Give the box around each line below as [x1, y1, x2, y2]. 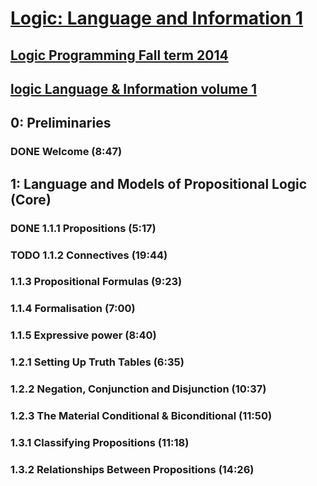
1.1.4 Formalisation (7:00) [10, 302, 136, 316]
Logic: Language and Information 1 [10, 7, 304, 30]
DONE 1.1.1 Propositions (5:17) [10, 221, 157, 235]
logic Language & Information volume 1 [10, 80, 258, 97]
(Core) [10, 191, 52, 208]
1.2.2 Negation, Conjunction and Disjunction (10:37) [10, 382, 267, 396]
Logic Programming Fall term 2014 [10, 47, 229, 64]
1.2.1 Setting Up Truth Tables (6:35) [10, 355, 185, 369]
